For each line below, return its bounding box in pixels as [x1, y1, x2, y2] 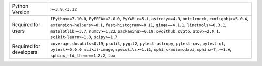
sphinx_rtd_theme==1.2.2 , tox [50, 52, 115, 58]
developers [12, 49, 38, 55]
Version [12, 9, 30, 16]
